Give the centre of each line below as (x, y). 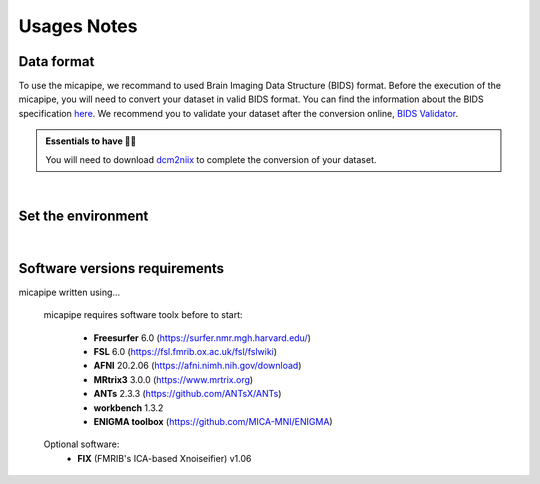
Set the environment (83, 215)
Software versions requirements (121, 268)
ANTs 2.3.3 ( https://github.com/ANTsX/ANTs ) (187, 394)
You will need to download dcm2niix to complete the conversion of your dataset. (211, 159)
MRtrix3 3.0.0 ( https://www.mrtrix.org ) (173, 379)
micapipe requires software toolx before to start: (143, 315)
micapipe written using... (69, 292)
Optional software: (81, 444)
